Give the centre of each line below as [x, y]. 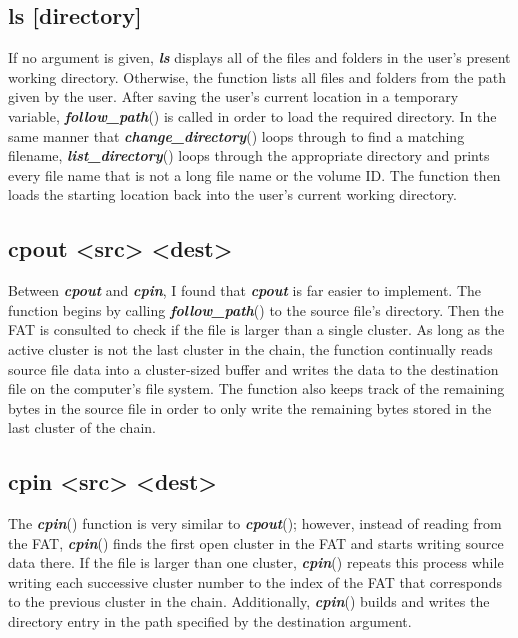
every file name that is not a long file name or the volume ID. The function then [254, 174]
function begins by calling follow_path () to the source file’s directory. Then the [256, 309]
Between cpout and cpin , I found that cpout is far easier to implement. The [245, 290]
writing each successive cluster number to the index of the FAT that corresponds [255, 581]
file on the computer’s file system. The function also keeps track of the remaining [256, 388]
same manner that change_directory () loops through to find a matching [236, 135]
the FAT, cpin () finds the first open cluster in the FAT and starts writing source [256, 542]
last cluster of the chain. [82, 427]
